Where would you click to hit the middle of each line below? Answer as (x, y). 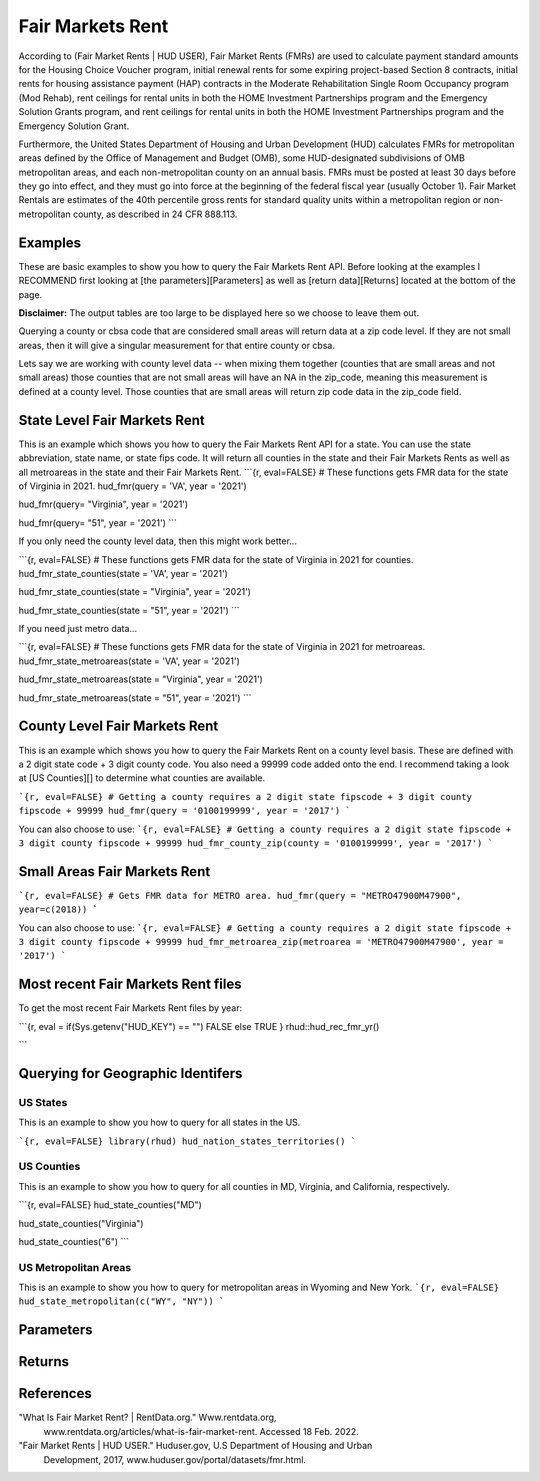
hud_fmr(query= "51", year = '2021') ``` (97, 522)
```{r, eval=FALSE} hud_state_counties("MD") (110, 1205)
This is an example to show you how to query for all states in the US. (159, 1122)
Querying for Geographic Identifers (130, 1073)
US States (43, 1102)
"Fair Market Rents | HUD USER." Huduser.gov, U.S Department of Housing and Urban (195, 1446)
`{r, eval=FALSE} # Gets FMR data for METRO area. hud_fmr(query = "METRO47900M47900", (240, 895)
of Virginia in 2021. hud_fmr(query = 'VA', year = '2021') (132, 486)
